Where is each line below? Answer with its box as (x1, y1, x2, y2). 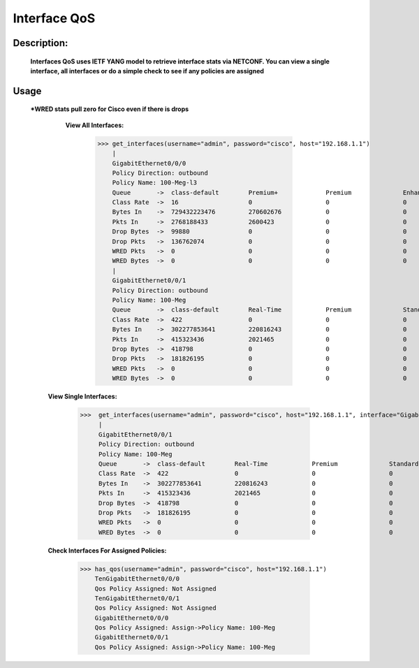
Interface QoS (13, 10, 96, 26)
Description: (13, 37, 68, 49)
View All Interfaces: (65, 121, 124, 129)
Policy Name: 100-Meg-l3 (112, 179, 198, 187)
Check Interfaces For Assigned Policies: (47, 546, 167, 555)
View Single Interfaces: (47, 392, 118, 401)
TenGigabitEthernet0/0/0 (94, 575, 180, 583)
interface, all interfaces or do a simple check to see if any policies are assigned (30, 66, 265, 75)
